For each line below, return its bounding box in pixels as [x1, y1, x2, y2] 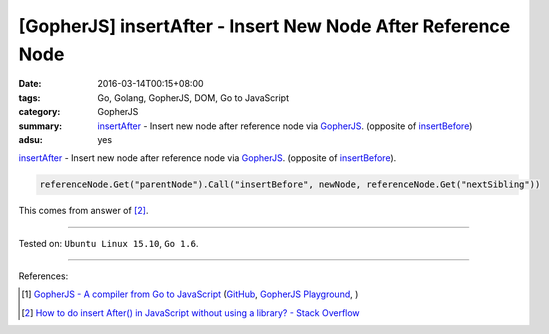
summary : [18, 120, 63, 132]
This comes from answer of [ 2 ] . [18, 205, 149, 217]
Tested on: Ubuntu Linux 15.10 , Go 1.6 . [18, 237, 199, 249]
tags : [18, 91, 41, 104]
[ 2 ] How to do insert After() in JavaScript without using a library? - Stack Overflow [21, 306, 360, 319]
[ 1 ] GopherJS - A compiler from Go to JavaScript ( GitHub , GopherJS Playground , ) [21, 288, 359, 300]
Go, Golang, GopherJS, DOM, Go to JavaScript [97, 91, 290, 104]
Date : [18, 78, 42, 90]
